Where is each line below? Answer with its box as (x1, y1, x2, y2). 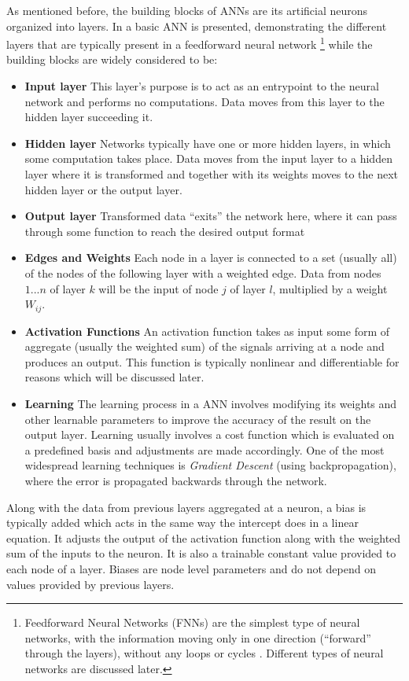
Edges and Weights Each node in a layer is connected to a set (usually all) (24, 249, 397, 266)
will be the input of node (98, 280, 219, 296)
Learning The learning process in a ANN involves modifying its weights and (24, 395, 397, 411)
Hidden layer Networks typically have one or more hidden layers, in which (24, 134, 391, 151)
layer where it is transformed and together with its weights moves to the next (24, 166, 398, 182)
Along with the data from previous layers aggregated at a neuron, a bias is (6, 499, 367, 515)
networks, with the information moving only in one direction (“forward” (24, 629, 371, 646)
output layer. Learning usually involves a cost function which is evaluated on (24, 426, 395, 443)
